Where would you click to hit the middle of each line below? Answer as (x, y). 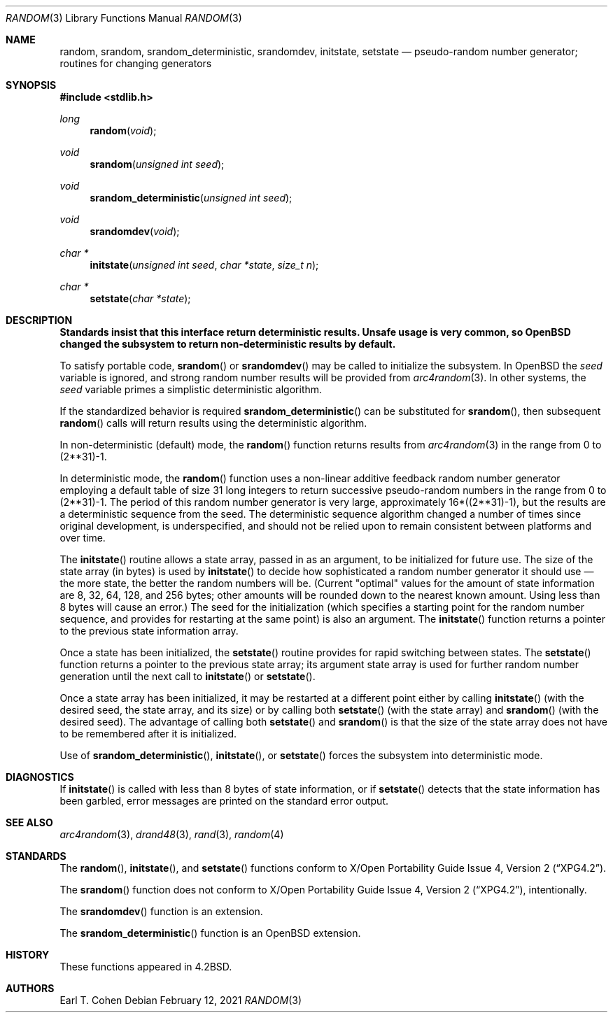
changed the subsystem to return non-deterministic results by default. (228, 344)
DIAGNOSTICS (40, 777)
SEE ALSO (29, 822)
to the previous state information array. (149, 631)
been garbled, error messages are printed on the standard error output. (224, 801)
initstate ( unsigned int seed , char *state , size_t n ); (204, 265)
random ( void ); (123, 130)
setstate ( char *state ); (140, 298)
